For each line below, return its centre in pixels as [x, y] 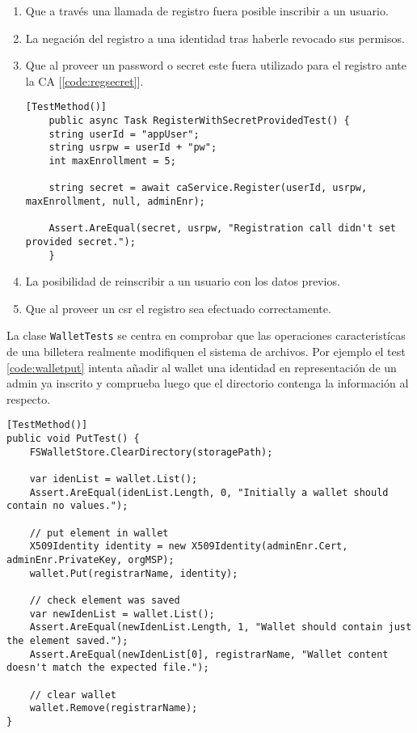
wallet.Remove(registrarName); [114, 708]
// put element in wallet [99, 533]
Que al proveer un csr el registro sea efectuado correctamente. [178, 308]
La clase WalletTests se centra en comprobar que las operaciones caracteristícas [206, 335]
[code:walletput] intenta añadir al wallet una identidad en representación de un [202, 367]
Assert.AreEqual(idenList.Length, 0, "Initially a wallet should [209, 492]
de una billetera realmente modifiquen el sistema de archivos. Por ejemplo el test [206, 352]
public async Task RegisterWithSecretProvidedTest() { [199, 121]
